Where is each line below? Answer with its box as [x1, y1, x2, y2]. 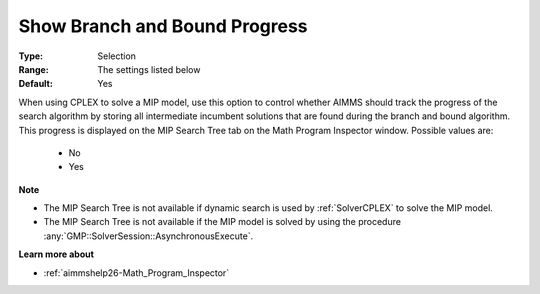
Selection [97, 50, 137, 62]
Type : [18, 50, 44, 62]
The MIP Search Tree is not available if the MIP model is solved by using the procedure [43, 216, 402, 228]
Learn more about [18, 248, 95, 260]
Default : [18, 78, 54, 90]
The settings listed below [97, 63, 201, 75]
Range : [18, 63, 49, 75]
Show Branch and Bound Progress [18, 15, 309, 37]
